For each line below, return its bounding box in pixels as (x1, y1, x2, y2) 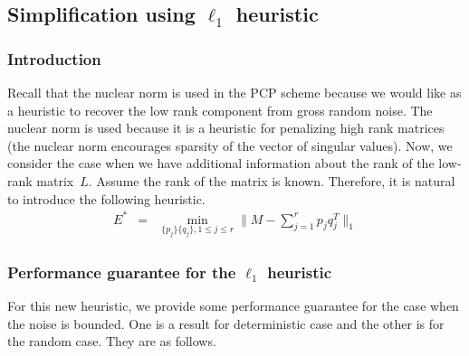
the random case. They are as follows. (7, 332, 216, 351)
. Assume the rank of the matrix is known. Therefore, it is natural (88, 171, 455, 190)
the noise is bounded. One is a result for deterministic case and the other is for (7, 314, 445, 333)
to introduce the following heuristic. (7, 189, 206, 208)
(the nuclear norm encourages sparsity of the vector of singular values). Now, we (7, 136, 453, 155)
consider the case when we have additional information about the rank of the (7, 154, 435, 173)
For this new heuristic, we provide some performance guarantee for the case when (7, 296, 459, 315)
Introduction (7, 47, 101, 70)
